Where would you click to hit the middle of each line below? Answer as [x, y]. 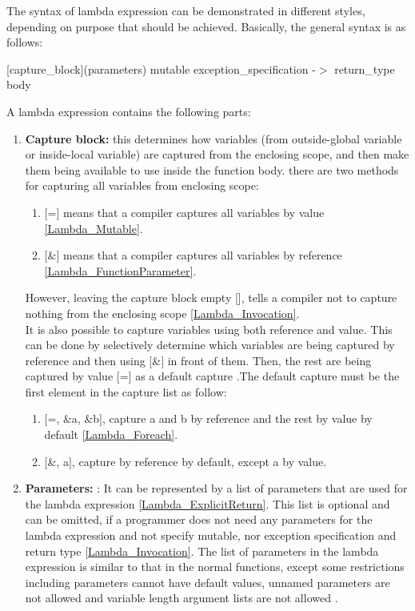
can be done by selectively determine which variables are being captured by [210, 345]
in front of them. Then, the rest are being [269, 360]
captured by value [69, 376]
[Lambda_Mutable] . [94, 228]
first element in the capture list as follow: [126, 391]
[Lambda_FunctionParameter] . [120, 270]
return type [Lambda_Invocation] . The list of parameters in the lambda [202, 551]
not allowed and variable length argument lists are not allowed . [182, 598]
